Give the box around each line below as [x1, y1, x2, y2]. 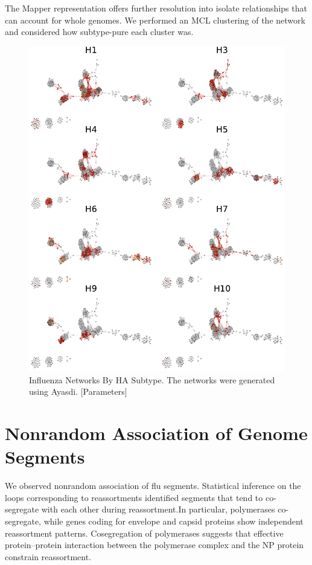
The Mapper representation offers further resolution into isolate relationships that [5, 2, 307, 14]
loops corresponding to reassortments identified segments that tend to [5, 491, 263, 503]
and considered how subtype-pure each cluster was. [5, 25, 194, 38]
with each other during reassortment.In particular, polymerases [41, 503, 275, 516]
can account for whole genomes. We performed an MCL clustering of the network [5, 13, 305, 26]
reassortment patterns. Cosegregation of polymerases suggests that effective [5, 526, 284, 539]
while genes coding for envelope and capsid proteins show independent [43, 515, 304, 528]
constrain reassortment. [5, 550, 92, 563]
